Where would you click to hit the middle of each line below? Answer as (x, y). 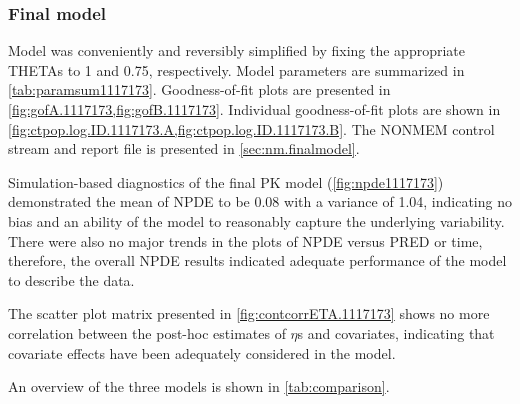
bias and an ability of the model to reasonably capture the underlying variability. (256, 220)
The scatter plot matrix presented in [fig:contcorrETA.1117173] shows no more (249, 313)
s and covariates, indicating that (396, 332)
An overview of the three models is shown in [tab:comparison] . (199, 386)
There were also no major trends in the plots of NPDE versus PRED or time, (245, 240)
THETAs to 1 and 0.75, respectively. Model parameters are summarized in (236, 69)
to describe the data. (71, 279)
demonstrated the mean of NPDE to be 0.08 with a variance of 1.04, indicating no (260, 201)
